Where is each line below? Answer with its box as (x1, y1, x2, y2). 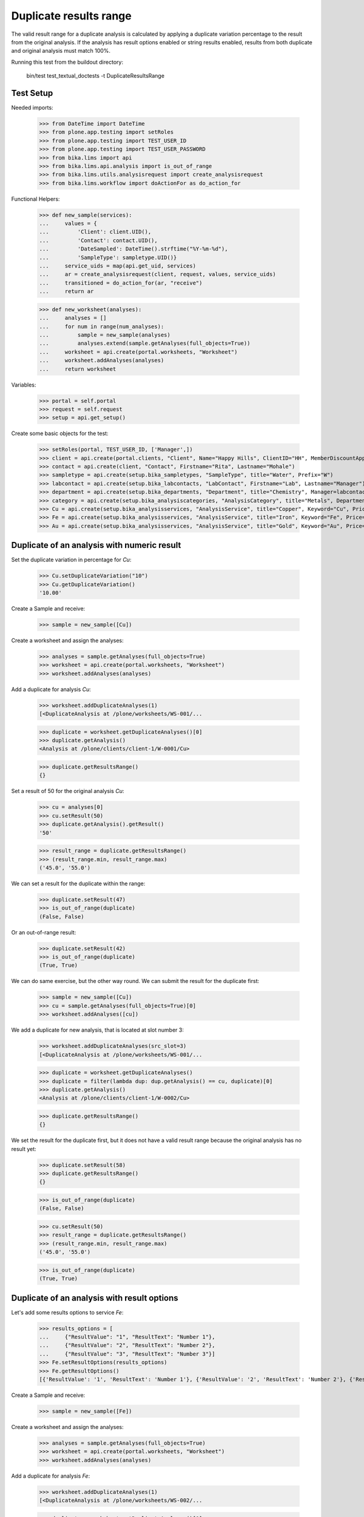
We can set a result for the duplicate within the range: (11, 880, 146, 887)
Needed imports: (11, 104, 54, 112)
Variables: (11, 381, 36, 388)
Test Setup (11, 88, 53, 98)
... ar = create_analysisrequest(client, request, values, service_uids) (39, 271, 276, 278)
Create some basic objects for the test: (11, 430, 109, 437)
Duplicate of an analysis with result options (11, 1292, 178, 1303)
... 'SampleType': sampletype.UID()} (39, 254, 177, 261)
